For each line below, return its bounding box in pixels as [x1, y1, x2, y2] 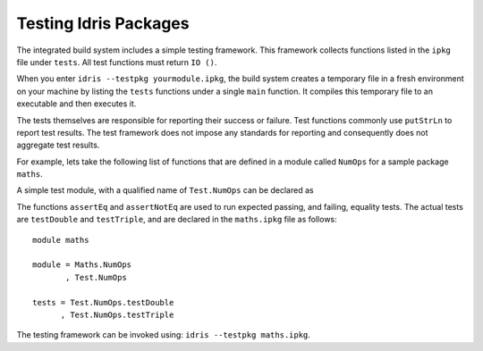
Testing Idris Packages [16, 13, 190, 33]
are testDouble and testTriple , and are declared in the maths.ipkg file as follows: [16, 214, 337, 225]
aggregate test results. [16, 139, 100, 151]
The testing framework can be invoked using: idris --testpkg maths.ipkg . [16, 330, 310, 340]
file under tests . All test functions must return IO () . [16, 56, 217, 67]
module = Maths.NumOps [32, 260, 132, 270]
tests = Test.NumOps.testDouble [32, 297, 174, 307]
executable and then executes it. [16, 98, 137, 109]
